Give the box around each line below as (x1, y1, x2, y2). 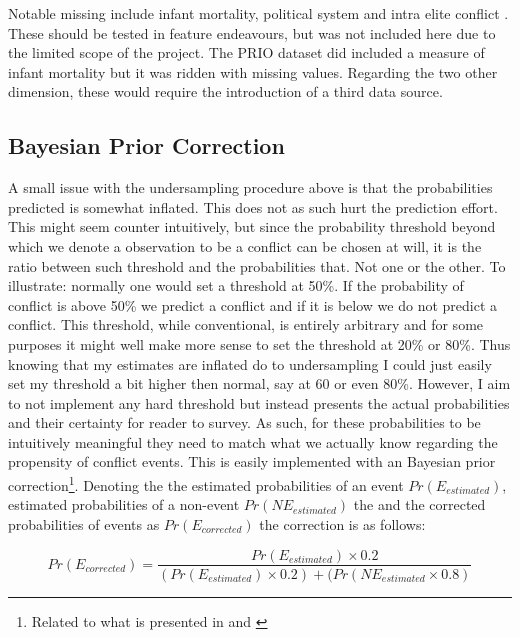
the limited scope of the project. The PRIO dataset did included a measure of (8, 42, 485, 63)
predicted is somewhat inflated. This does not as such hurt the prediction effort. (8, 196, 498, 217)
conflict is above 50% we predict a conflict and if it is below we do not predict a (8, 294, 498, 315)
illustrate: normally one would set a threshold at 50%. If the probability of (8, 275, 464, 296)
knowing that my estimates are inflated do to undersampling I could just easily (8, 353, 492, 374)
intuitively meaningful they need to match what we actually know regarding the (8, 431, 498, 452)
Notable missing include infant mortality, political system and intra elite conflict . (8, 3, 509, 23)
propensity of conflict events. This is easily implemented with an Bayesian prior (8, 451, 496, 472)
